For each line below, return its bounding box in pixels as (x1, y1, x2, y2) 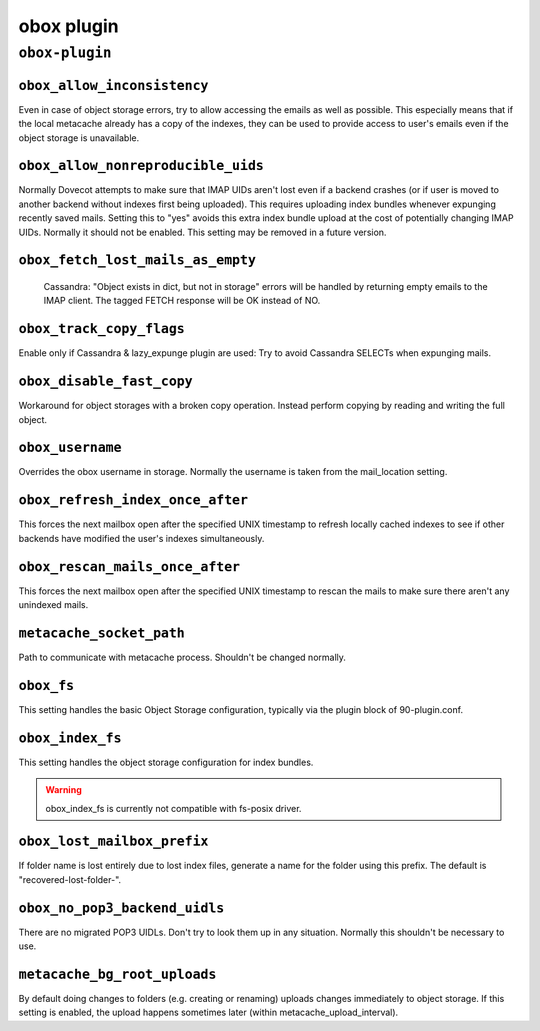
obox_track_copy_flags (18, 321, 185, 337)
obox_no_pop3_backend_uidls (18, 900, 225, 916)
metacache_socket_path (18, 625, 185, 641)
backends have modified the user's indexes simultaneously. (18, 532, 265, 544)
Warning (45, 784, 82, 796)
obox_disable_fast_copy (18, 373, 194, 390)
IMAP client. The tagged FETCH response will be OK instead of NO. (43, 295, 321, 307)
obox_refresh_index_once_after (18, 492, 249, 509)
